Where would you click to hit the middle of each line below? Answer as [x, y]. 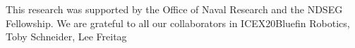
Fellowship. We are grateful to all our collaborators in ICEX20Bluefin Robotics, [178, 23]
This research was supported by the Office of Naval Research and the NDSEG [174, 9]
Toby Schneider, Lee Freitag [66, 37]
